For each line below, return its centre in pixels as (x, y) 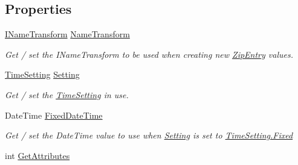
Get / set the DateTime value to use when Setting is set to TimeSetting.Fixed (149, 135)
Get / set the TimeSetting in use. (67, 94)
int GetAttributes (37, 155)
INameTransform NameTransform (67, 34)
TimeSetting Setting (42, 74)
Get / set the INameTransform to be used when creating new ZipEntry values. (149, 54)
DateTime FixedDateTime (54, 115)
